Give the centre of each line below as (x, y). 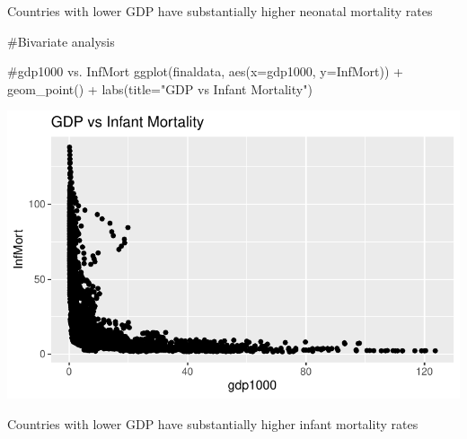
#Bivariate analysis (61, 41)
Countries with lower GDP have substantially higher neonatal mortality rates (220, 11)
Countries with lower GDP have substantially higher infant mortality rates (213, 423)
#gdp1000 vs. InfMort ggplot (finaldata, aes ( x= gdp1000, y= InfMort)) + (206, 71)
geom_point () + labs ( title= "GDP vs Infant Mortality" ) (160, 88)
